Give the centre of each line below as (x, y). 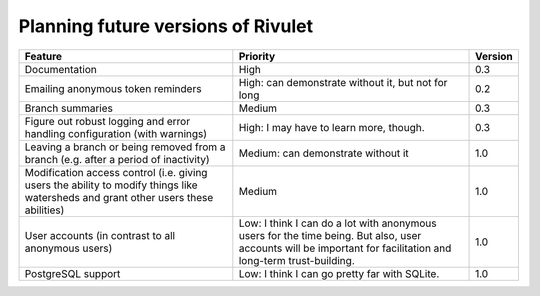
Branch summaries (69, 108)
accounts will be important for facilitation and (345, 248)
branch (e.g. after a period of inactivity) (117, 159)
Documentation (60, 69)
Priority (257, 56)
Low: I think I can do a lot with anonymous (337, 223)
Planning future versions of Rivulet (166, 26)
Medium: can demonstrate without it (323, 153)
